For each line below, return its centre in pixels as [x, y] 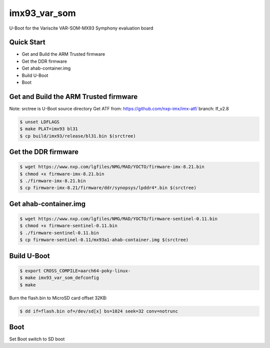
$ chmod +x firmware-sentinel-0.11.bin [68, 226]
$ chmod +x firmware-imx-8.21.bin [62, 174]
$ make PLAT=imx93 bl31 [49, 129]
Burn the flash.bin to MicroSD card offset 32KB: [58, 298]
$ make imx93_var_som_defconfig [59, 278]
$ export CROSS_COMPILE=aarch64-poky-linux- [75, 271]
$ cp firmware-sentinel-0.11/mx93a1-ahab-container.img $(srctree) [104, 240]
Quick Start [27, 42]
